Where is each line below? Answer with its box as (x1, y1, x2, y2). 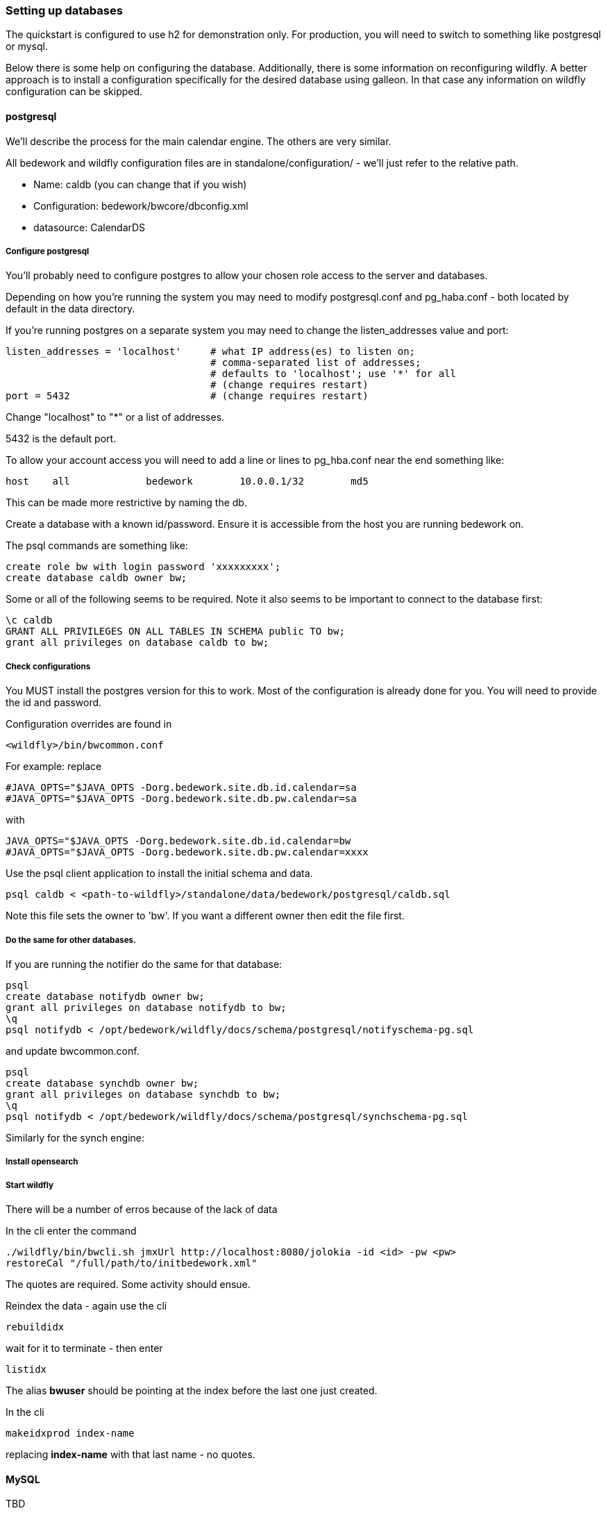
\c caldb (6, 615, 53, 626)
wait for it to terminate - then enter (6, 1342, 163, 1355)
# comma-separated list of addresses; (210, 357, 421, 369)
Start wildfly (6, 1180, 53, 1190)
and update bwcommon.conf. (6, 1044, 140, 1057)
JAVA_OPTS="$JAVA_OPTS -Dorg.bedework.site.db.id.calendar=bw (6, 835, 351, 847)
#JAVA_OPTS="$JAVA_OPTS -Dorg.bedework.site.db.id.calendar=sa (6, 782, 357, 794)
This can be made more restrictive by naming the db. (6, 496, 247, 509)
